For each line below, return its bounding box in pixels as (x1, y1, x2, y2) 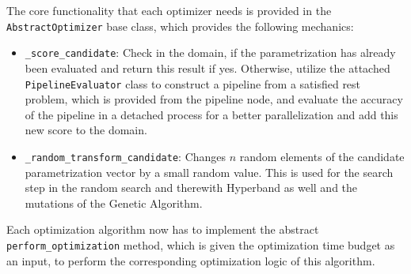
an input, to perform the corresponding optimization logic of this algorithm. (6, 252, 375, 268)
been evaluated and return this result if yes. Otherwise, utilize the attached (25, 59, 390, 76)
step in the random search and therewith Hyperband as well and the (25, 179, 358, 196)
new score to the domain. (25, 122, 147, 138)
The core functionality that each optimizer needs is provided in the (6, 2, 332, 18)
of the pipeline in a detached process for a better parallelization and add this (25, 106, 398, 122)
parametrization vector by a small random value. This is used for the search (25, 163, 394, 180)
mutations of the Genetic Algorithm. (25, 194, 203, 211)
